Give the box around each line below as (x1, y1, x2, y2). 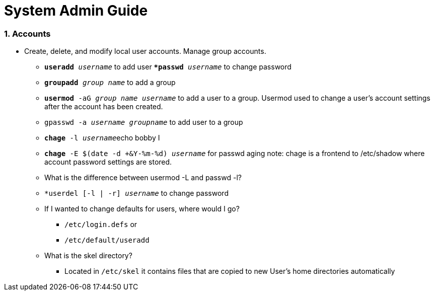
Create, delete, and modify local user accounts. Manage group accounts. (24, 47, 266, 56)
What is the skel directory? (44, 251, 132, 260)
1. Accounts (4, 28, 51, 39)
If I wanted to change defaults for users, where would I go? (44, 204, 240, 213)
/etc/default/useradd (64, 236, 150, 245)
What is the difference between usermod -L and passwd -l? (44, 173, 242, 182)
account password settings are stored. (44, 158, 172, 167)
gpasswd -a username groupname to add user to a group (44, 118, 243, 127)
